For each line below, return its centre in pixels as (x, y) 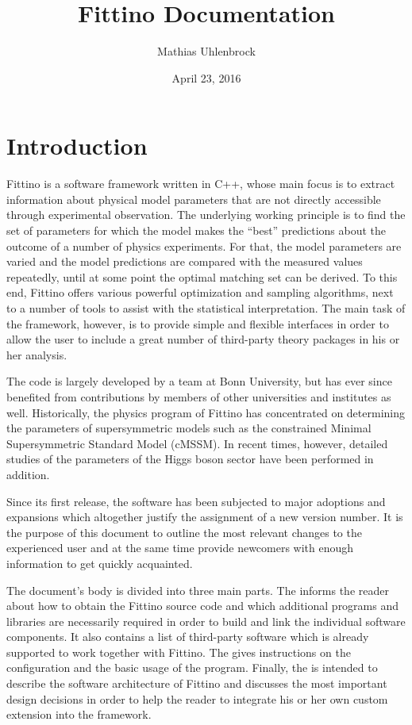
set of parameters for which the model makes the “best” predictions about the (196, 230)
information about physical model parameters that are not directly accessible (194, 199)
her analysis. (37, 354)
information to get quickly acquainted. (100, 563)
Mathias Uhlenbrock (206, 51)
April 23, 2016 (206, 77)
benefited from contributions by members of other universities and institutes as (199, 396)
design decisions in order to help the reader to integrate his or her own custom (197, 698)
